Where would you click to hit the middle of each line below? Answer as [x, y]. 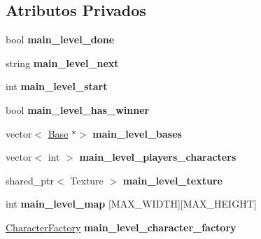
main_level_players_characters [158, 157]
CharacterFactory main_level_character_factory [121, 227]
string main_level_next [62, 63]
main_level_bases [137, 133]
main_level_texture [172, 180]
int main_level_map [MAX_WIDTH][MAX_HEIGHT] [131, 204]
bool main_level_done [60, 39]
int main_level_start [57, 86]
